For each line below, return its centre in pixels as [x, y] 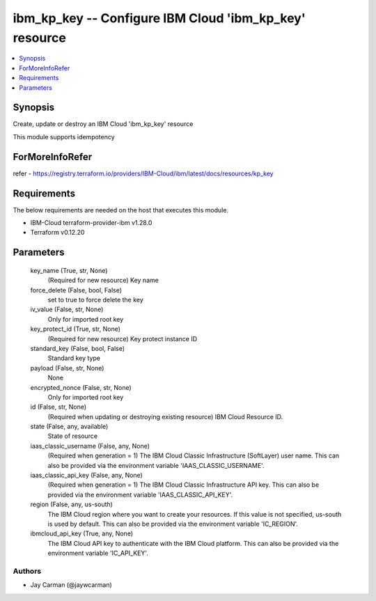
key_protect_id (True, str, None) [76, 329]
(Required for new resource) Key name [103, 280]
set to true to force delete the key [96, 299]
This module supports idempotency [64, 136]
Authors [27, 571]
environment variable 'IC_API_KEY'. [98, 553]
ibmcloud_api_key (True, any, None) [82, 533]
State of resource [73, 436]
